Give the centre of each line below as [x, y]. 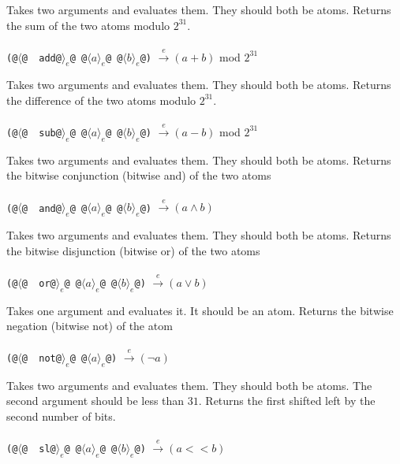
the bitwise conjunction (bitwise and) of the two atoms [139, 175]
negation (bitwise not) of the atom [90, 326]
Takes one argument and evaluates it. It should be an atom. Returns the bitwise [200, 310]
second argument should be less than [95, 401]
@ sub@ [41, 133]
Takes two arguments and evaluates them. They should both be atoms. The [189, 385]
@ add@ [41, 58]
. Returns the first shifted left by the [287, 401]
